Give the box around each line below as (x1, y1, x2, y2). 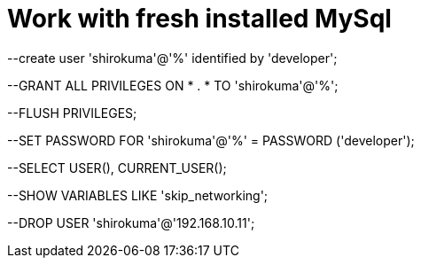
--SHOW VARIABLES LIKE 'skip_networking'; (7, 187, 269, 203)
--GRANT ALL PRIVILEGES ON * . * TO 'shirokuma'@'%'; (7, 77, 339, 93)
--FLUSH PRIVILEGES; (7, 105, 137, 121)
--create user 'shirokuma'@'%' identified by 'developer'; (7, 50, 338, 66)
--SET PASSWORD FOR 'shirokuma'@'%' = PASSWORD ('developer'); (7, 132, 415, 148)
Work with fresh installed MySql (7, 4, 392, 34)
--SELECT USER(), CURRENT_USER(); (7, 160, 227, 175)
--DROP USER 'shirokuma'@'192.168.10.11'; (7, 214, 255, 230)
